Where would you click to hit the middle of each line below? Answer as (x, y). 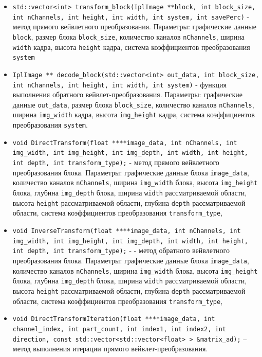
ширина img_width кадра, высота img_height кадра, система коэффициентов (134, 114)
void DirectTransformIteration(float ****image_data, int (114, 319)
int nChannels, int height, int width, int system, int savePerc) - (131, 16)
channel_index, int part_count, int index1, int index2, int (119, 329)
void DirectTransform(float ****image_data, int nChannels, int (125, 143)
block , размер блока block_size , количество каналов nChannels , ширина (128, 36)
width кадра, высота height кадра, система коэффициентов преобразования (131, 47)
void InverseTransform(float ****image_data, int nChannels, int (127, 231)
